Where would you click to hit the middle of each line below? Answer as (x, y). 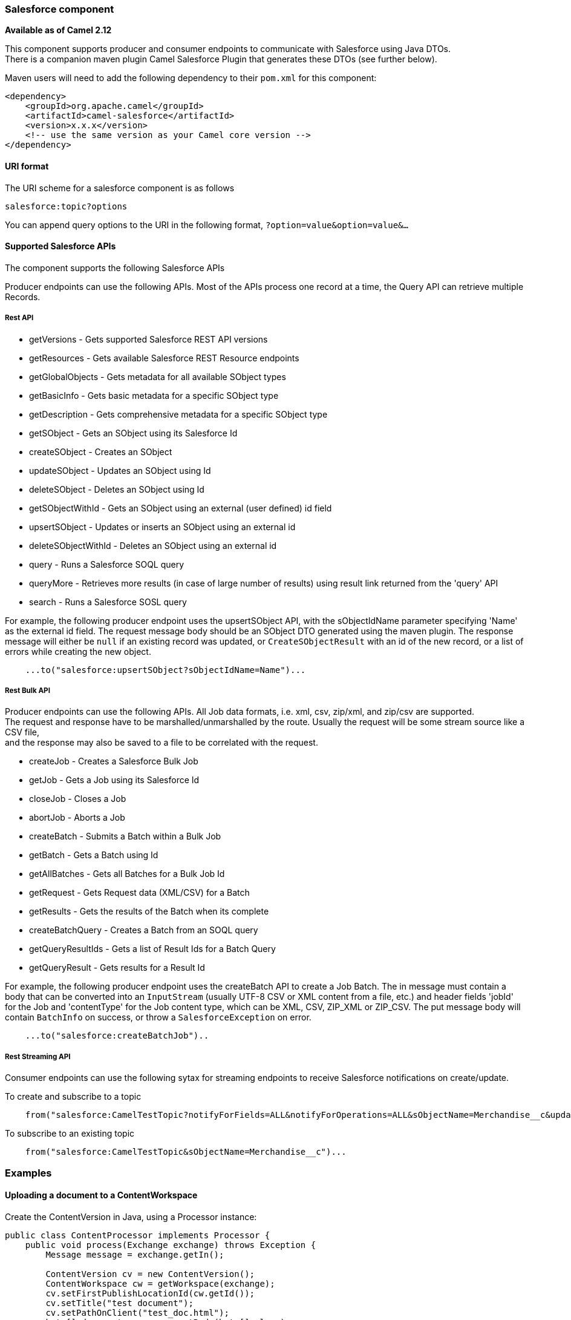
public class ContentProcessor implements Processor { (138, 1235)
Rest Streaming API (38, 1056)
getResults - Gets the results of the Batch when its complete (149, 911)
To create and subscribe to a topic (73, 1097)
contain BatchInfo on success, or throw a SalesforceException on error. (158, 1017)
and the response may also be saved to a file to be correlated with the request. (162, 743)
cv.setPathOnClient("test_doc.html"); (137, 1312)
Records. (23, 297)
